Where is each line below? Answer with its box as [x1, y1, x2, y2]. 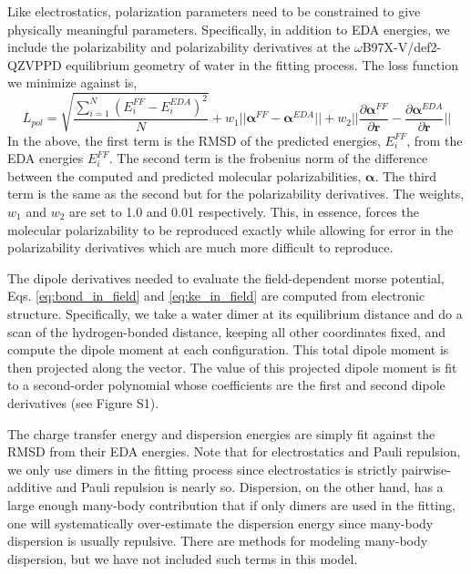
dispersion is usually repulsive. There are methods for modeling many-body [7, 531, 428, 550]
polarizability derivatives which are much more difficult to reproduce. [7, 238, 394, 257]
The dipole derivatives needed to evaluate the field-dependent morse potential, [7, 268, 445, 287]
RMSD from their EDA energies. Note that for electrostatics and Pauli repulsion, [7, 442, 461, 461]
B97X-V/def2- [362, 37, 442, 56]
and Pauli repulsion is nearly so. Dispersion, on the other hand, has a [56, 477, 444, 497]
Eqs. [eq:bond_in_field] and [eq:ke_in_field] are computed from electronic [7, 286, 425, 305]
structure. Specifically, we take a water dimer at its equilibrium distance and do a [7, 304, 463, 323]
